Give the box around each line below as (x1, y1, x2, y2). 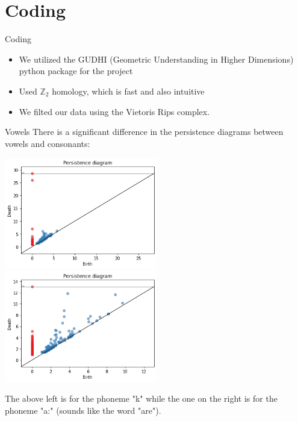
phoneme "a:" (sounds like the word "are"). (5, 404, 161, 416)
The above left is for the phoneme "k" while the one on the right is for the (5, 392, 278, 405)
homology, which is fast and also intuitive (52, 84, 205, 97)
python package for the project (19, 64, 133, 77)
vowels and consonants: (5, 137, 90, 149)
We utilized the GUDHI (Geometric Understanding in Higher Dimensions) (19, 52, 294, 65)
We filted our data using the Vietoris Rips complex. (19, 105, 210, 117)
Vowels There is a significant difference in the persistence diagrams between (5, 125, 284, 138)
